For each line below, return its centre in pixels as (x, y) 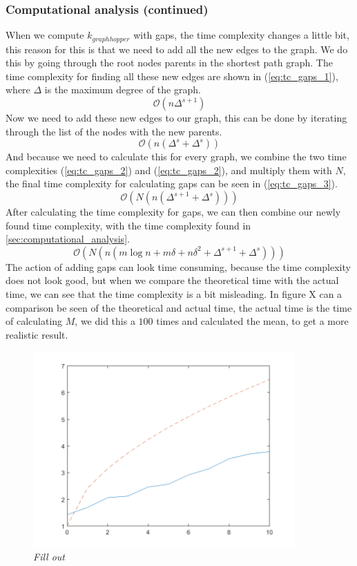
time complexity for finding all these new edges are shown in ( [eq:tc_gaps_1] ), (172, 76)
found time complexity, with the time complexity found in (128, 225)
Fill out (49, 557)
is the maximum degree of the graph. (123, 89)
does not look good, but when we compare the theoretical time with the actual (172, 280)
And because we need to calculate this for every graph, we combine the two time (176, 157)
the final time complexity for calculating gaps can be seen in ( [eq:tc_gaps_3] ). (172, 183)
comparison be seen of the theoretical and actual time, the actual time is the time (179, 307)
